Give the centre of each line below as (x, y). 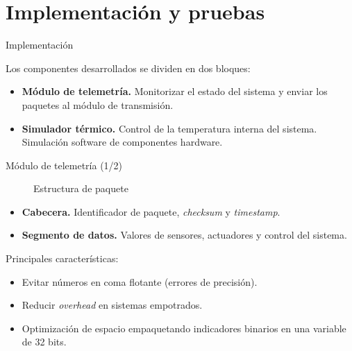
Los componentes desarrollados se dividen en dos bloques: (128, 68)
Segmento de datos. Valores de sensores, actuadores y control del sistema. (184, 235)
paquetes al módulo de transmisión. (98, 104)
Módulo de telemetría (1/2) (64, 165)
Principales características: (62, 258)
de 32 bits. (44, 342)
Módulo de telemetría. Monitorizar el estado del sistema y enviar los (175, 91)
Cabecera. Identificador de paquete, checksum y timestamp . (151, 211)
